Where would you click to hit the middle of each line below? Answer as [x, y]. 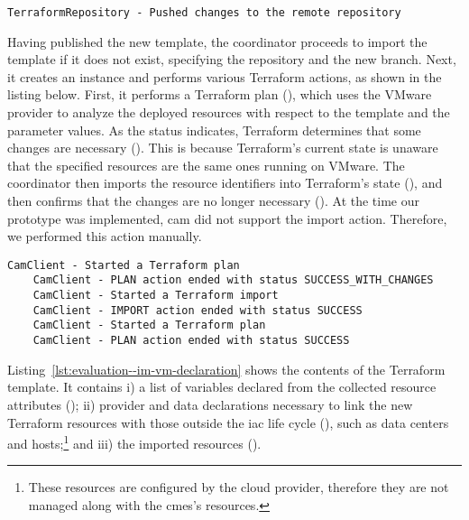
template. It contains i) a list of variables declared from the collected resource [222, 387]
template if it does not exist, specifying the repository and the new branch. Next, [232, 59]
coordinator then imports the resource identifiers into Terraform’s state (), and [225, 183]
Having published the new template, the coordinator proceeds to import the [217, 41]
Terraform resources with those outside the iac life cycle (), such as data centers [228, 422]
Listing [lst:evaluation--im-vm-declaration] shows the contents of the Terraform [226, 369]
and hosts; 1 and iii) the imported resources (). [134, 442]
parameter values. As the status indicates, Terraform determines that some [214, 130]
